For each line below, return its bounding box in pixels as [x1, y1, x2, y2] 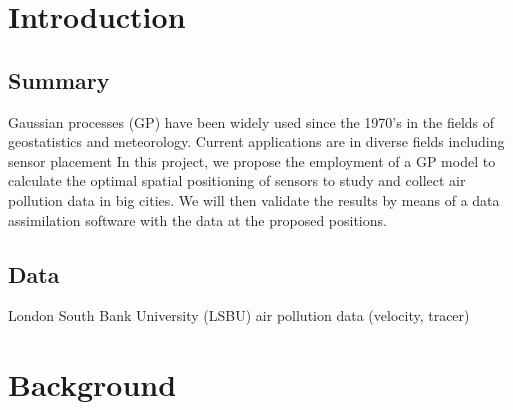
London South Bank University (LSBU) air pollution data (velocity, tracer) [8, 305, 470, 326]
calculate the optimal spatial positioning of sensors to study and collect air [8, 170, 466, 191]
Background [8, 364, 177, 405]
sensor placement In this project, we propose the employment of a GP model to [8, 150, 496, 171]
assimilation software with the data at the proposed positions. [8, 209, 387, 230]
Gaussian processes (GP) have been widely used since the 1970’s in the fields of [8, 111, 495, 132]
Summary [8, 64, 110, 95]
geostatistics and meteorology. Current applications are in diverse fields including [8, 131, 505, 152]
